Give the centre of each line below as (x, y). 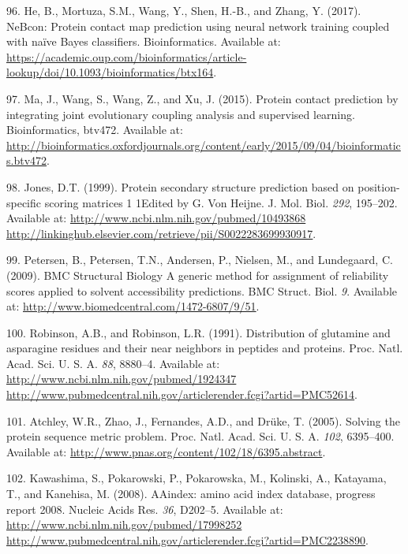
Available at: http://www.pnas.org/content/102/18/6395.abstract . (166, 451)
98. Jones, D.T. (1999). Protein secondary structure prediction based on (180, 186)
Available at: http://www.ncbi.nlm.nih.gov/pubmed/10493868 (156, 218)
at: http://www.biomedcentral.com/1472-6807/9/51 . (133, 306)
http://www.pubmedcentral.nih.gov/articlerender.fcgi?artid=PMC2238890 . (187, 539)
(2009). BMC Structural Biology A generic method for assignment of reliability (198, 275)
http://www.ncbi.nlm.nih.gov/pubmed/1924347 (122, 379)
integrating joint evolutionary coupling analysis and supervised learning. (181, 114)
